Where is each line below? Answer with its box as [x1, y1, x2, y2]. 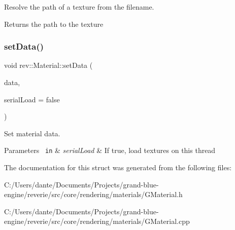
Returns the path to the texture [4, 18, 104, 29]
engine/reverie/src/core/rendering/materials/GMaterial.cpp [4, 216, 190, 226]
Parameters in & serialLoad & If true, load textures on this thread [4, 145, 216, 156]
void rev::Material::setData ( [4, 60, 93, 70]
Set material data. [4, 128, 60, 138]
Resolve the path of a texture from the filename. [4, 2, 154, 12]
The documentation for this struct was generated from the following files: [4, 162, 232, 173]
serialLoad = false [4, 94, 60, 104]
